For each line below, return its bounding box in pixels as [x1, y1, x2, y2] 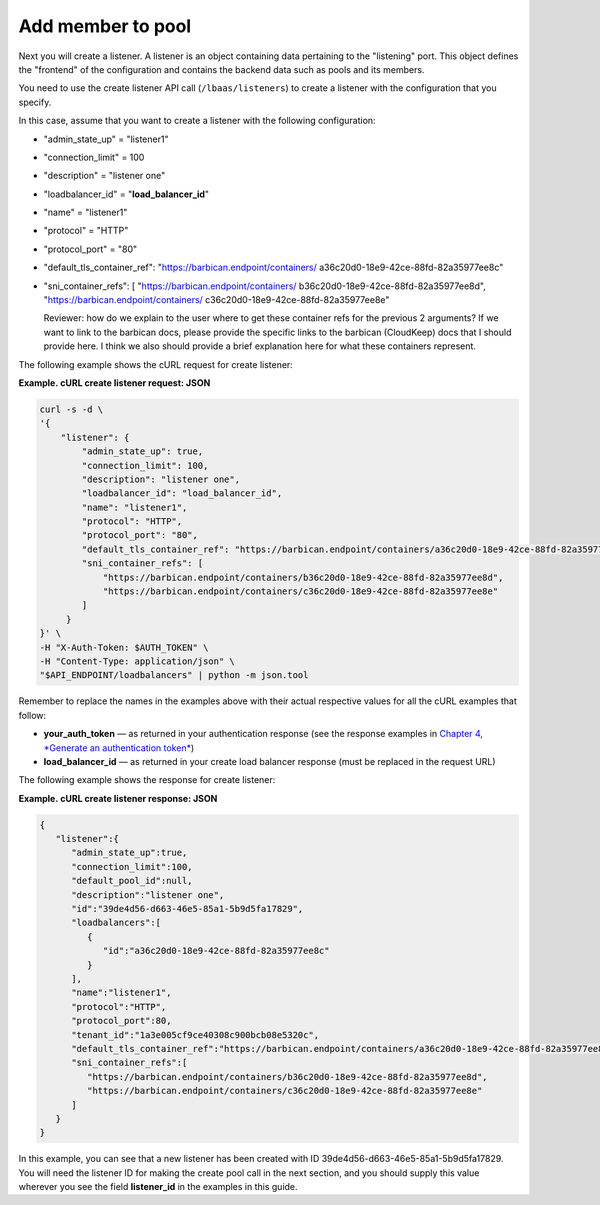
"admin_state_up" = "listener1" [43, 133, 169, 145]
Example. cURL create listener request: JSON [18, 376, 211, 389]
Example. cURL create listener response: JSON [18, 792, 218, 804]
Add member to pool [18, 15, 192, 37]
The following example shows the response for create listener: [18, 774, 276, 786]
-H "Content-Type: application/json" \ [39, 655, 235, 667]
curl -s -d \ [39, 403, 104, 415]
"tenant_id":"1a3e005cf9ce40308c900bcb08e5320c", [71, 1029, 320, 1040]
